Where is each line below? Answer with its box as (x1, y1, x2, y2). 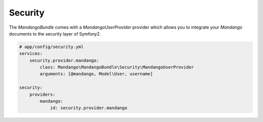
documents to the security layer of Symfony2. (9, 31, 101, 36)
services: (19, 51, 43, 56)
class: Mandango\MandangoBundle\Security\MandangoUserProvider (39, 65, 194, 70)
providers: (29, 91, 56, 97)
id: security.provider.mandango (50, 105, 128, 111)
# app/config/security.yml (19, 44, 84, 50)
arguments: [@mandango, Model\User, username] (39, 71, 153, 77)
